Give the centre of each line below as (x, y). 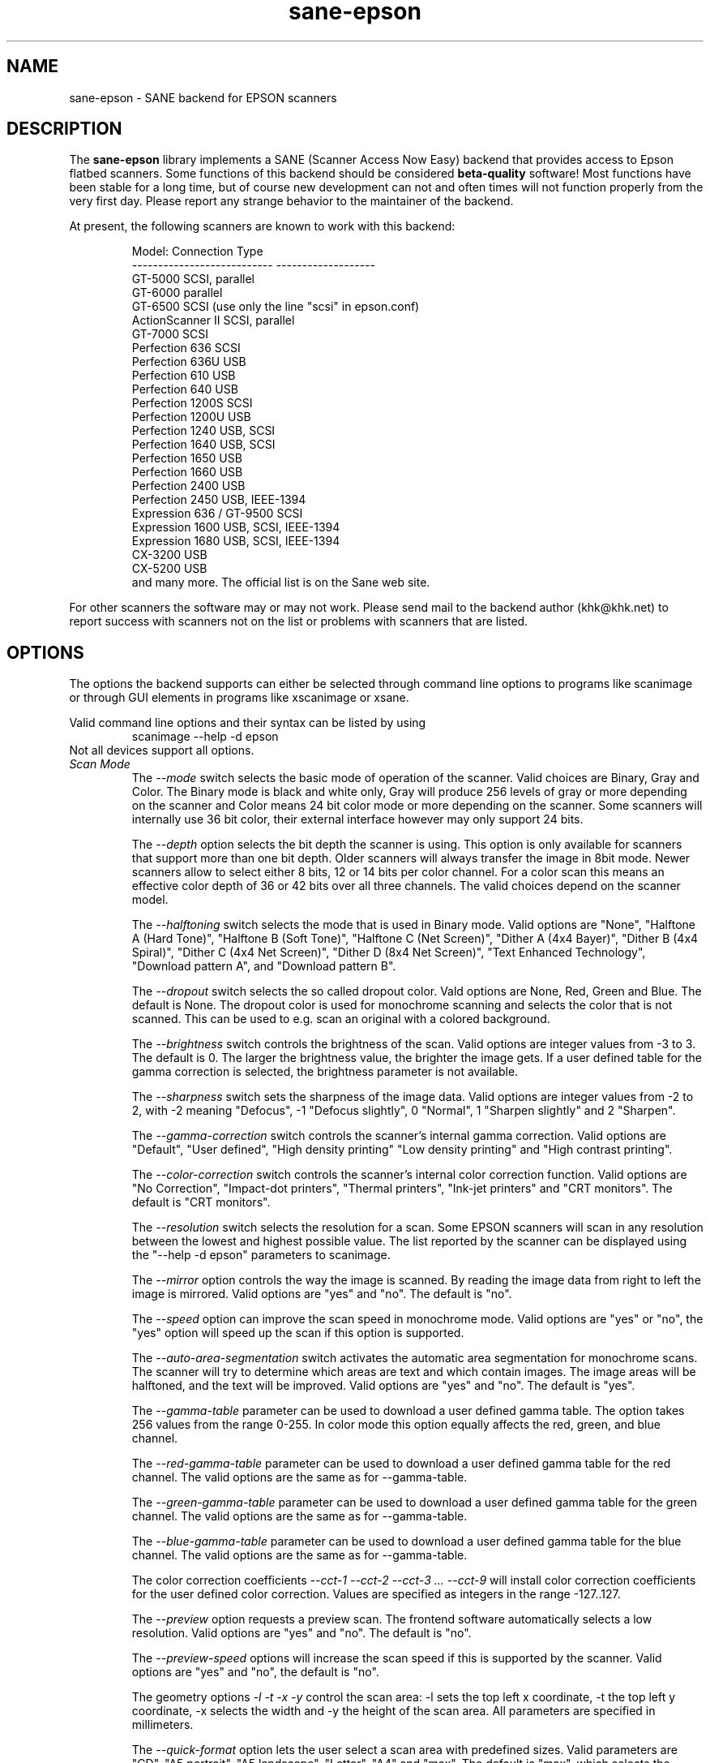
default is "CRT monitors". (201, 1202)
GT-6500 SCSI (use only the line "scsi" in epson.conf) (276, 307)
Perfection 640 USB (185, 389)
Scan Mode (100, 764)
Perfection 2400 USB (188, 486)
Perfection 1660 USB (187, 472)
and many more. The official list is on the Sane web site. (281, 583)
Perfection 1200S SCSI (192, 403)
